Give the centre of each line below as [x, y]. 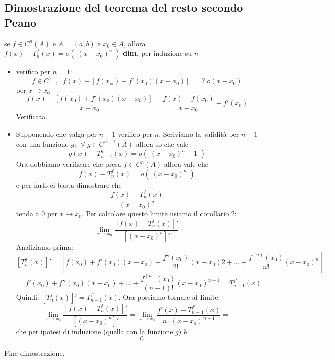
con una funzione [42, 143]
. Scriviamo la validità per [199, 133]
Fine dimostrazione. [35, 353]
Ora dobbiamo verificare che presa [69, 164]
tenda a [27, 214]
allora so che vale [162, 143]
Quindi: [27, 297]
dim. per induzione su [158, 53]
